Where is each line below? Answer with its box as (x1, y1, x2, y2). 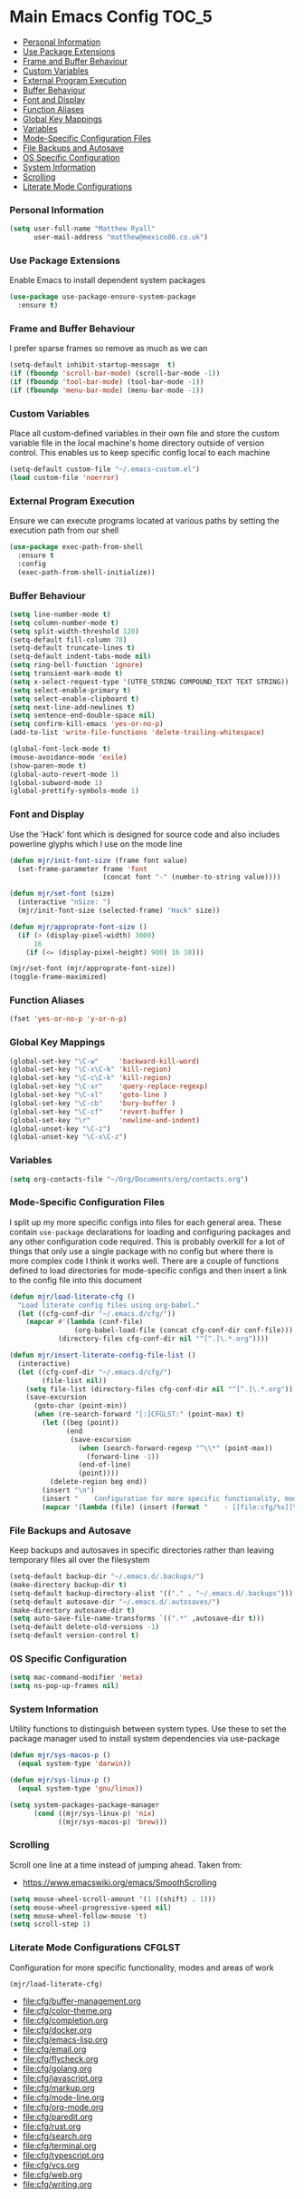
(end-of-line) (78, 1460, 131, 1469)
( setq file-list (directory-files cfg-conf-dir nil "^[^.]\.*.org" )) (25, 1384, 294, 1394)
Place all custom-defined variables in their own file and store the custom (9, 428, 280, 439)
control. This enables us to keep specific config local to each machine (9, 447, 271, 458)
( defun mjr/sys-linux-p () (9, 1776, 111, 1785)
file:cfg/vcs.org (22, 2160, 80, 2171)
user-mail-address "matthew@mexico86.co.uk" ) (33, 233, 208, 242)
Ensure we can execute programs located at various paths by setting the (9, 515, 280, 526)
